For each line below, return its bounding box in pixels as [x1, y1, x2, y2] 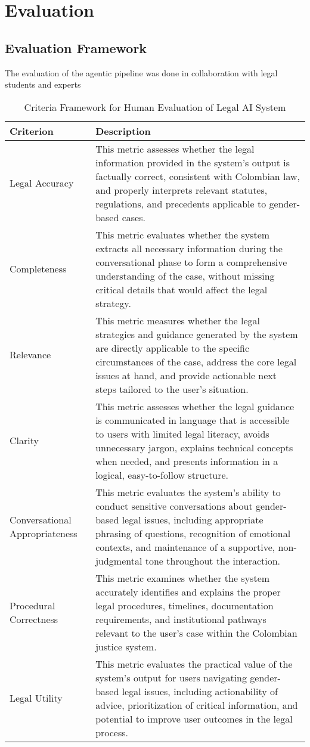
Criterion [10, 123, 54, 138]
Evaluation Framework [5, 38, 147, 57]
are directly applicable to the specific [95, 340, 250, 355]
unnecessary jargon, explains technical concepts [95, 440, 293, 454]
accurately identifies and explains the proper [95, 584, 281, 599]
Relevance [10, 348, 51, 362]
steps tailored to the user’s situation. [95, 382, 249, 396]
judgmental [95, 553, 142, 568]
